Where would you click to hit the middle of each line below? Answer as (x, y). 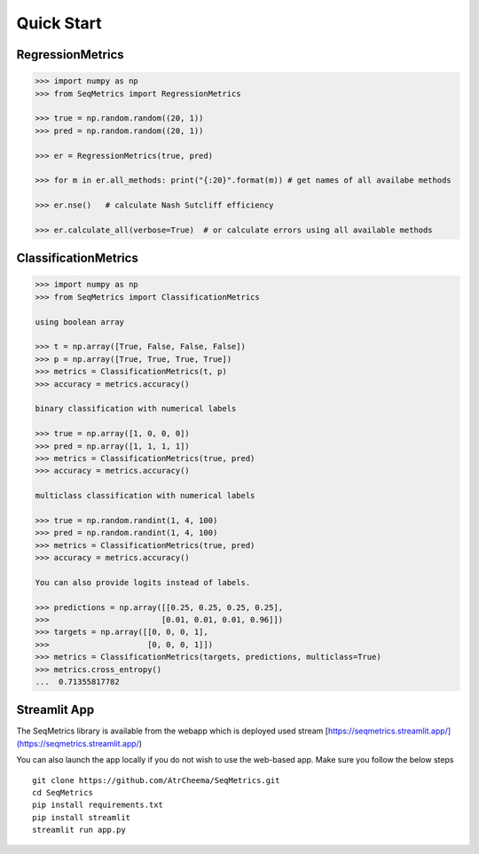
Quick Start (59, 23)
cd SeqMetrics (63, 792)
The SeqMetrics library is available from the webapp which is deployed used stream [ (172, 731)
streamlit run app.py (79, 830)
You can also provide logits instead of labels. (143, 582)
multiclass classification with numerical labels (145, 496)
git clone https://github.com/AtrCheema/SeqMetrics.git (156, 780)
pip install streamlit (82, 817)
